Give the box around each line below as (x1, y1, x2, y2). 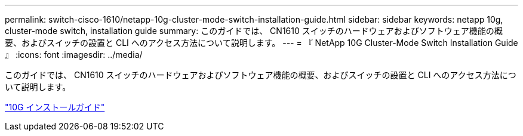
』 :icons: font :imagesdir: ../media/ (5, 50, 143, 60)
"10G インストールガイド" (5, 102, 105, 112)
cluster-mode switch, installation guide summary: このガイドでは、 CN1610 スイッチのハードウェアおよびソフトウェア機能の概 (5, 26, 503, 36)
